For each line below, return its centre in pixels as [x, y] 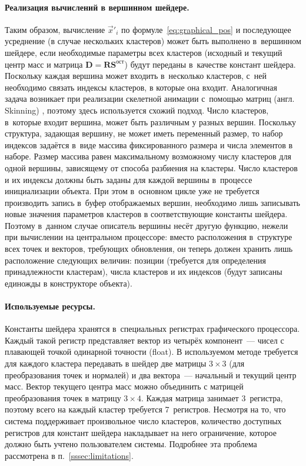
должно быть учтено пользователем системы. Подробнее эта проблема [131, 444]
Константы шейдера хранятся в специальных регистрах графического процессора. [152, 329]
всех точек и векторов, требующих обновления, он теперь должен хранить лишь [149, 249]
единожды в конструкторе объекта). [69, 283]
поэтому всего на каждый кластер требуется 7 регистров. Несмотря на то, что [145, 409]
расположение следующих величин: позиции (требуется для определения [136, 260]
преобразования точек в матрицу [63, 397]
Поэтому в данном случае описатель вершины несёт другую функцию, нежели [147, 225]
